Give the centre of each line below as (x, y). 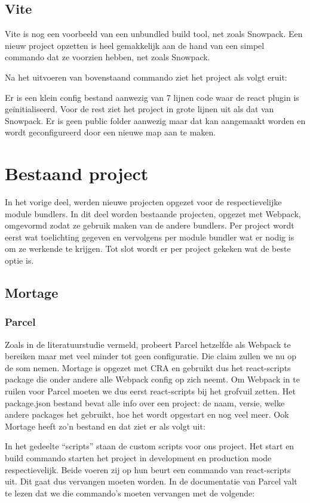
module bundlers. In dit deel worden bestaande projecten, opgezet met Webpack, (153, 213)
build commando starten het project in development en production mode (138, 457)
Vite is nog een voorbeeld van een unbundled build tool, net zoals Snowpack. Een (154, 34)
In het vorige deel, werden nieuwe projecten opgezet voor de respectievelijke (143, 202)
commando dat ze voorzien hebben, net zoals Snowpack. (108, 57)
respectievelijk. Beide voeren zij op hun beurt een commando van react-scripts (148, 469)
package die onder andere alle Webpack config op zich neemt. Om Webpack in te (152, 379)
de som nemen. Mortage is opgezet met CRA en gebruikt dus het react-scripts (148, 367)
